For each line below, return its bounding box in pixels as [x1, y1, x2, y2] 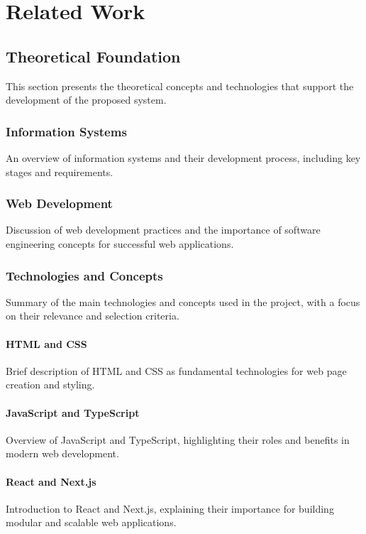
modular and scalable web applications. [6, 515, 177, 530]
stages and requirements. [6, 164, 113, 179]
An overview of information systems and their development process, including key [6, 150, 361, 165]
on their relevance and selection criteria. [6, 308, 179, 323]
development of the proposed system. [6, 92, 167, 107]
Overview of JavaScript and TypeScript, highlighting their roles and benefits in [6, 432, 350, 447]
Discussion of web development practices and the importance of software [6, 222, 321, 237]
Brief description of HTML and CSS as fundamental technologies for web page [6, 363, 347, 378]
